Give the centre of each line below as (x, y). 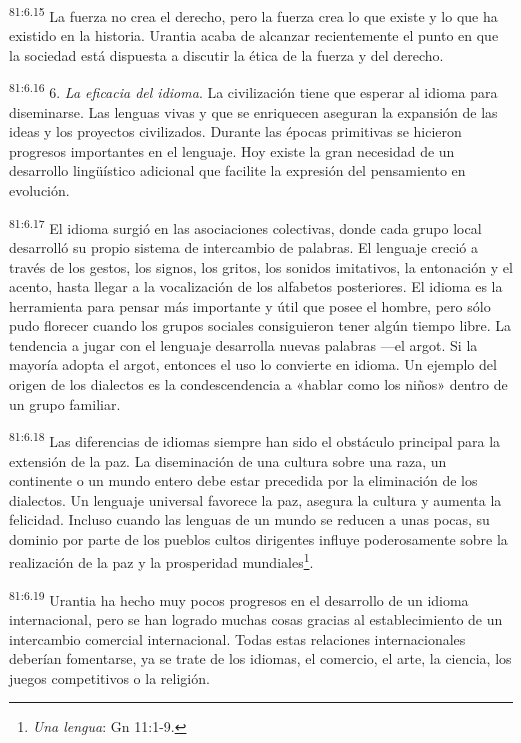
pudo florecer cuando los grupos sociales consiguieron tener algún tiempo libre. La (260, 325)
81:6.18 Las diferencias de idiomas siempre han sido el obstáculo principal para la (255, 439)
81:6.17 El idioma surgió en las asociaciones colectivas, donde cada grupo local (245, 226)
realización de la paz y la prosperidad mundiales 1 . (161, 561)
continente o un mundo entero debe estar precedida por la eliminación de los (243, 480)
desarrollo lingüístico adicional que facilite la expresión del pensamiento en (237, 170)
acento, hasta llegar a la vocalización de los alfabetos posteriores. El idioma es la (256, 286)
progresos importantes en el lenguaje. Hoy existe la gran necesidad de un (232, 150)
